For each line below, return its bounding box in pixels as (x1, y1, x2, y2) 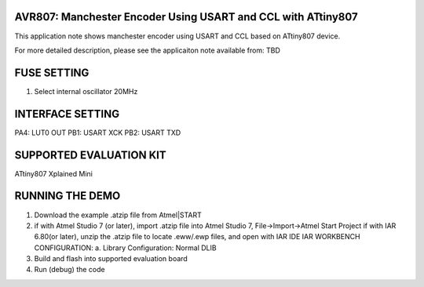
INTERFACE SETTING (14, 107, 120, 121)
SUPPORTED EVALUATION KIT (14, 148, 166, 162)
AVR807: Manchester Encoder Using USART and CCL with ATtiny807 (14, 10, 358, 24)
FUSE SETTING (14, 66, 90, 79)
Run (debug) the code (34, 265, 105, 274)
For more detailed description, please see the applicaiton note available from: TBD (14, 45, 280, 55)
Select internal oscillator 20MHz (34, 86, 138, 96)
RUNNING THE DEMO (14, 189, 121, 203)
